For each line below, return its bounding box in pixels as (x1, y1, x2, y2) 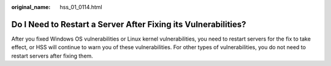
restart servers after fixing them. (11, 52, 93, 59)
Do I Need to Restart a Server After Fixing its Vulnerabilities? (11, 19, 246, 30)
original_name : (11, 4, 51, 10)
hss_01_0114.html (59, 4, 102, 10)
